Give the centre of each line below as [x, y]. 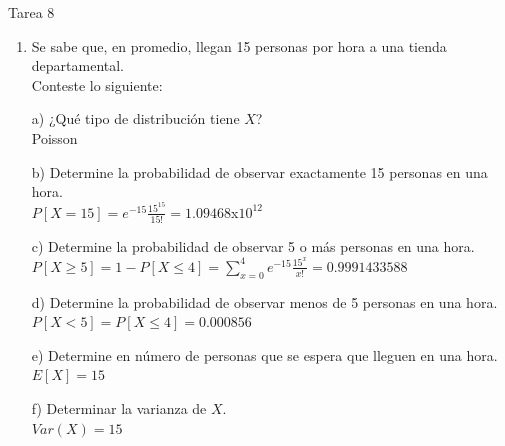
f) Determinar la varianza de [119, 407]
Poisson [54, 137]
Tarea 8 [31, 12]
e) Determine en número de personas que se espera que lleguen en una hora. [264, 354]
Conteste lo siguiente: [97, 84]
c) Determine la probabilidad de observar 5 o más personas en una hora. [253, 246]
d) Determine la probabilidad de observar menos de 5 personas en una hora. [264, 301]
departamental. [78, 65]
